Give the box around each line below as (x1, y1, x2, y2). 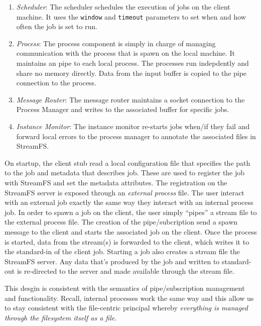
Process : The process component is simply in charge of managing (16, 38, 216, 48)
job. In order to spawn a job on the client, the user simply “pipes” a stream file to (5, 206, 257, 217)
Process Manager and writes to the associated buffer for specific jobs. (16, 104, 229, 115)
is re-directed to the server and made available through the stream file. (17, 266, 234, 276)
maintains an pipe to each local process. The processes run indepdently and (16, 58, 249, 68)
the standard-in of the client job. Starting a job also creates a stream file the (5, 246, 240, 257)
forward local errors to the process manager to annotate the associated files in (16, 131, 256, 141)
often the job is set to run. (16, 21, 97, 32)
